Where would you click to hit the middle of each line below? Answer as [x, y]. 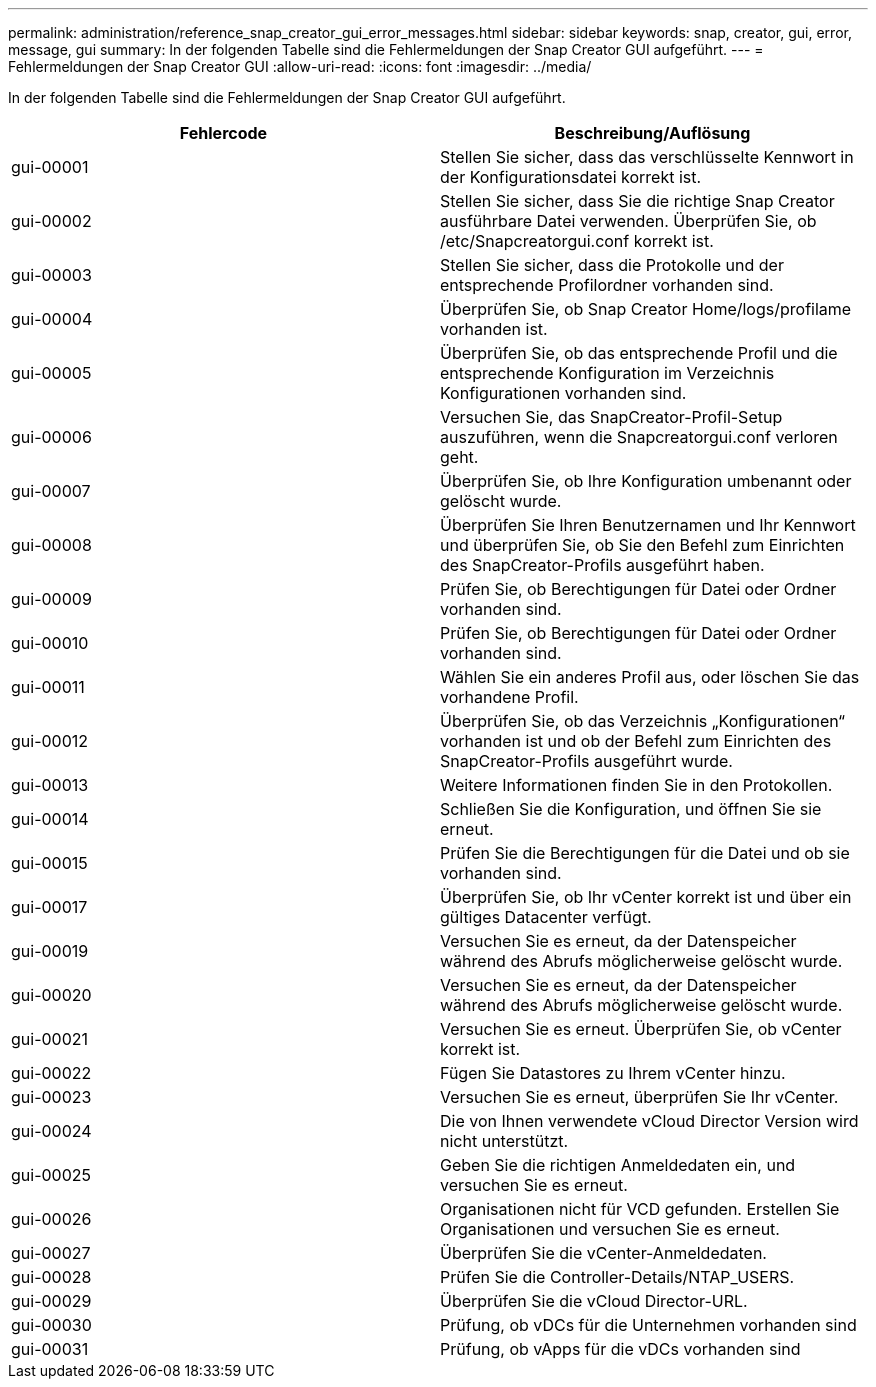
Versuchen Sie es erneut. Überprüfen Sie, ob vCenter [641, 1029]
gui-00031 [50, 1349]
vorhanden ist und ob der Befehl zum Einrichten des [636, 741]
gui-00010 [50, 643]
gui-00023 [51, 1097]
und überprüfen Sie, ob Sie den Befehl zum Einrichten [642, 545]
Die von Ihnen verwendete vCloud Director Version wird [649, 1121]
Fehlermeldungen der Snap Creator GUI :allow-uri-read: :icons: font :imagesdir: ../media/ [300, 66]
